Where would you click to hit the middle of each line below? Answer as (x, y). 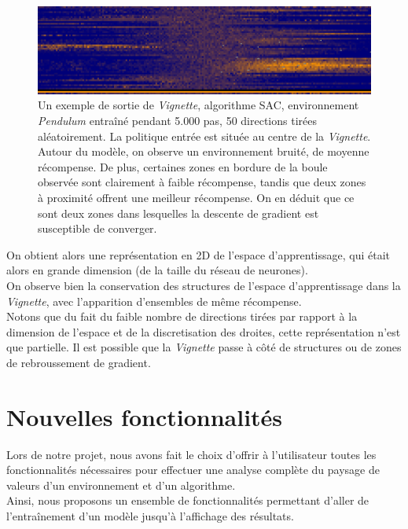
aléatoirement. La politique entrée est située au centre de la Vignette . (204, 136)
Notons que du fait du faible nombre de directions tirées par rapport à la (182, 316)
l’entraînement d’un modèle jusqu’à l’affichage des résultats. (150, 515)
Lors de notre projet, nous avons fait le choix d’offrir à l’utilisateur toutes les (191, 454)
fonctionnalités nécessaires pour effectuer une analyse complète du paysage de (193, 470)
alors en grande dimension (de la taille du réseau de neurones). (157, 270)
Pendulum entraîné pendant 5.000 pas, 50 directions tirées (177, 120)
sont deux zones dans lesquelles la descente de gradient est (178, 213)
